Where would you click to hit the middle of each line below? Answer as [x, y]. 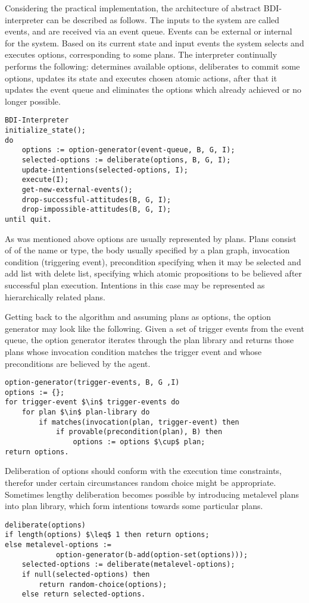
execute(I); [45, 180]
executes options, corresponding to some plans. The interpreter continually [141, 54]
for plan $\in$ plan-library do [86, 412]
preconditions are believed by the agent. [78, 363]
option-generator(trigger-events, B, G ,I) [92, 383]
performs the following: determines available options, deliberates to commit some [152, 66]
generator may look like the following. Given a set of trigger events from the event [154, 328]
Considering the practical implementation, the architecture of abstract [133, 8]
